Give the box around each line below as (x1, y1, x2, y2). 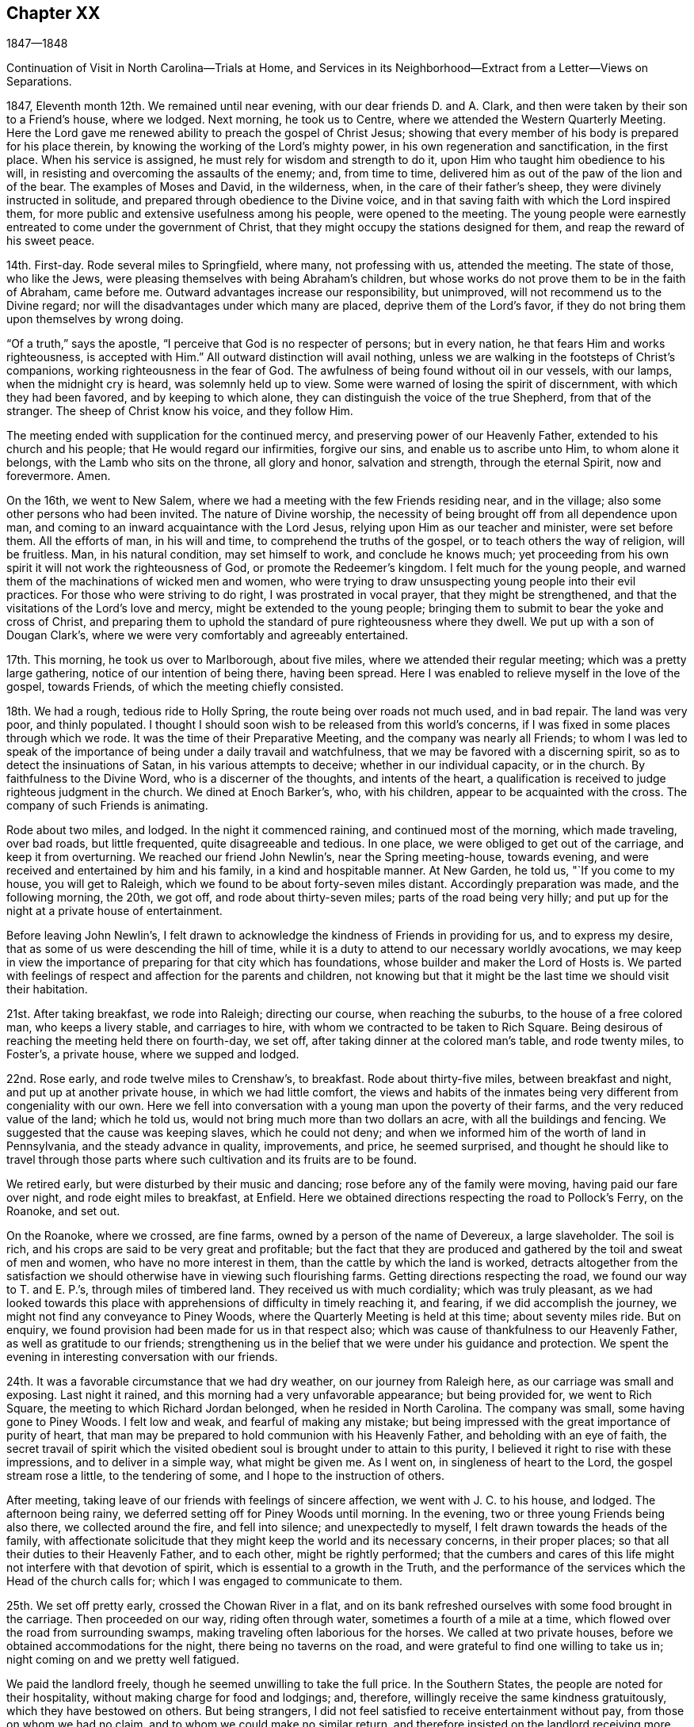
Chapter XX (6, 3, 101, 23)
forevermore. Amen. (6, 469, 111, 483)
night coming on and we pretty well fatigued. (6, 1653, 239, 1667)
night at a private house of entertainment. (6, 904, 223, 918)
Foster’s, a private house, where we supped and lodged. (6, 1047, 299, 1062)
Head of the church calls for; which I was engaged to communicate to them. (6, 1574, 403, 1588)
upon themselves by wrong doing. (6, 312, 184, 326)
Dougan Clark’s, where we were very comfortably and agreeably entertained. (6, 628, 409, 642)
